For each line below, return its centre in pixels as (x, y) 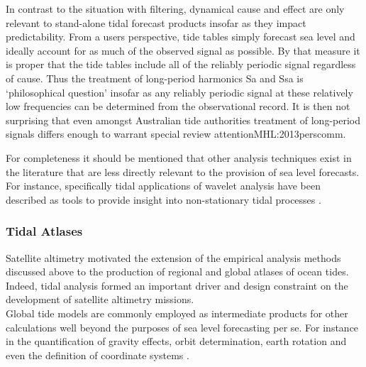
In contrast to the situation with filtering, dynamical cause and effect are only (175, 9)
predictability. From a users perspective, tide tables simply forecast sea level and (181, 37)
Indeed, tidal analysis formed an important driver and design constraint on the (177, 285)
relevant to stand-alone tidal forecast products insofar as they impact (156, 22)
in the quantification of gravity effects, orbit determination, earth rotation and (176, 341)
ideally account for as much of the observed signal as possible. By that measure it (183, 50)
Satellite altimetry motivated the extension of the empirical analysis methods (173, 257)
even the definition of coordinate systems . (98, 355)
